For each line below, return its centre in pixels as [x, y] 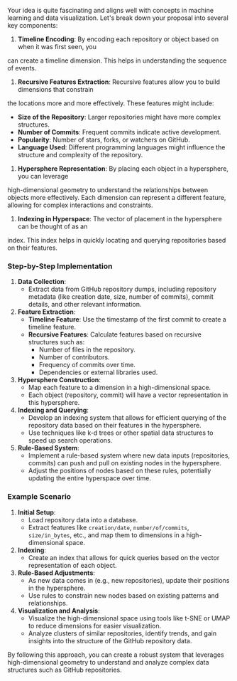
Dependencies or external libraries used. [98, 372]
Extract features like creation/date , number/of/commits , [109, 527]
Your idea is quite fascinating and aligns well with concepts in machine [111, 10]
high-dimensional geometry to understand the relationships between [108, 190]
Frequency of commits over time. [87, 365]
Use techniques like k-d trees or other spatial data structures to [121, 433]
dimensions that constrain [55, 89]
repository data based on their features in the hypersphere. [115, 426]
